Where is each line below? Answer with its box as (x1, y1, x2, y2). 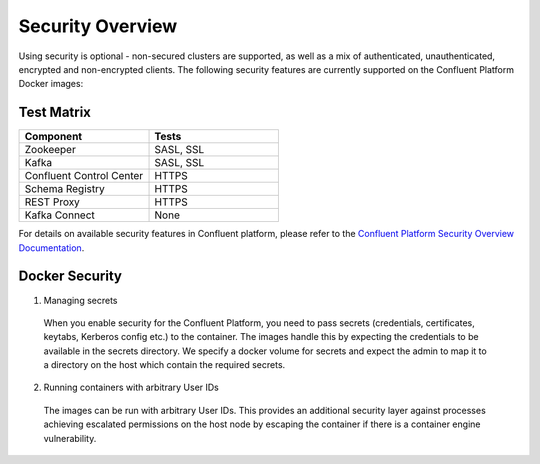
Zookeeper (24, 143, 77, 157)
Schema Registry (24, 182, 105, 196)
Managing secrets (43, 294, 118, 306)
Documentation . (18, 241, 85, 254)
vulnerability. (43, 432, 97, 444)
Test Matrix (18, 104, 92, 121)
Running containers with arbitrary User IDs (43, 381, 220, 394)
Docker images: (18, 78, 84, 90)
